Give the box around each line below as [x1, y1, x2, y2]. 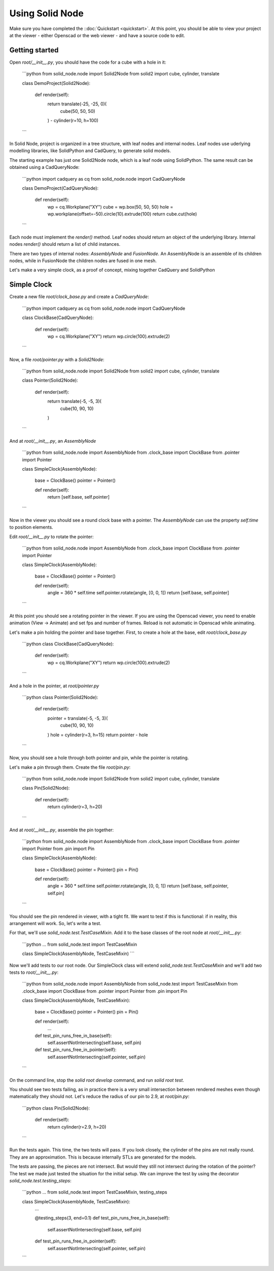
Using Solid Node [9, 8, 84, 19]
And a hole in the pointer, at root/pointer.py [9, 682, 99, 689]
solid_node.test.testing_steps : [9, 1177, 72, 1183]
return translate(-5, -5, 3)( [47, 398, 101, 405]
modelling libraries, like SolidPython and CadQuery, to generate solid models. [9, 148, 171, 154]
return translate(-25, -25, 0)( [47, 101, 107, 107]
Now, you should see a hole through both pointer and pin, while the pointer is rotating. [9, 755, 189, 761]
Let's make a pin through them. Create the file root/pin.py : [9, 764, 131, 770]
